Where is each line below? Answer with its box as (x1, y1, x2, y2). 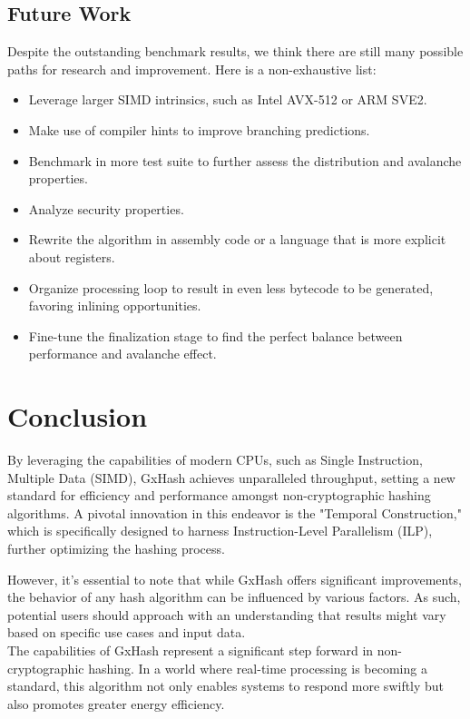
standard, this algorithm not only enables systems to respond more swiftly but (7, 676, 445, 695)
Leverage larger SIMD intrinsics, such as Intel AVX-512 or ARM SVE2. (28, 90, 427, 109)
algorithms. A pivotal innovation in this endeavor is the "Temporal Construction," (7, 503, 462, 522)
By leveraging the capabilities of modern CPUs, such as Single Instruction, (7, 450, 423, 469)
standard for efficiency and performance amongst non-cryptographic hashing (7, 486, 431, 505)
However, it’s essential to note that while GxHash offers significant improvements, (7, 569, 462, 588)
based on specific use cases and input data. (7, 623, 246, 642)
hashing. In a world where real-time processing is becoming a (88, 658, 427, 677)
